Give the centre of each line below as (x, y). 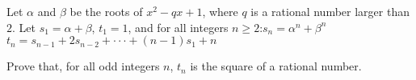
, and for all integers (178, 27)
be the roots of (106, 11)
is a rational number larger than (330, 11)
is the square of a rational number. (276, 66)
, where (220, 11)
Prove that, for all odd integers (83, 66)
